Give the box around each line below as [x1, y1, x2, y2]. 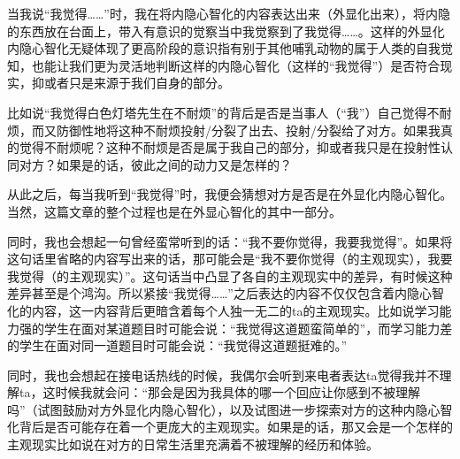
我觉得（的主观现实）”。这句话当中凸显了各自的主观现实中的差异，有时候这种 [7, 266, 453, 285]
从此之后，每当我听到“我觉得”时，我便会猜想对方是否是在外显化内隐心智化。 [7, 185, 453, 203]
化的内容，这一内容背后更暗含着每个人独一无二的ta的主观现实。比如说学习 [7, 301, 440, 319]
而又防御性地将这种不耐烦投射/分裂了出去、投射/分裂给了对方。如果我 [31, 120, 441, 139]
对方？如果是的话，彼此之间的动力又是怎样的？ [19, 155, 292, 173]
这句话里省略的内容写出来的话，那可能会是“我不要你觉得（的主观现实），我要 [7, 249, 453, 268]
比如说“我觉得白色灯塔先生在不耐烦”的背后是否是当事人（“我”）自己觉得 [7, 103, 427, 121]
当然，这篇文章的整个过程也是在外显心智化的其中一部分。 [7, 202, 341, 220]
